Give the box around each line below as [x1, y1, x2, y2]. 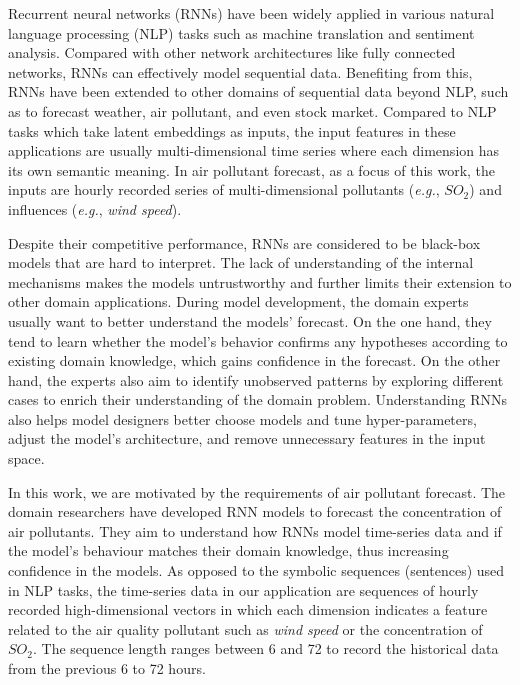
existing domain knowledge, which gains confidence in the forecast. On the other [8, 350, 501, 371]
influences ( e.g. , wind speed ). [8, 198, 182, 219]
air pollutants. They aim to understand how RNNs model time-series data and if [8, 520, 502, 541]
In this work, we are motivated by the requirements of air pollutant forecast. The [8, 481, 506, 502]
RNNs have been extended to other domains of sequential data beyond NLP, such [8, 81, 509, 102]
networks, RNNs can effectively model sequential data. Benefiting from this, [8, 61, 473, 82]
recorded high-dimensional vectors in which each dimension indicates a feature [8, 599, 488, 620]
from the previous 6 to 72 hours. [8, 658, 206, 678]
